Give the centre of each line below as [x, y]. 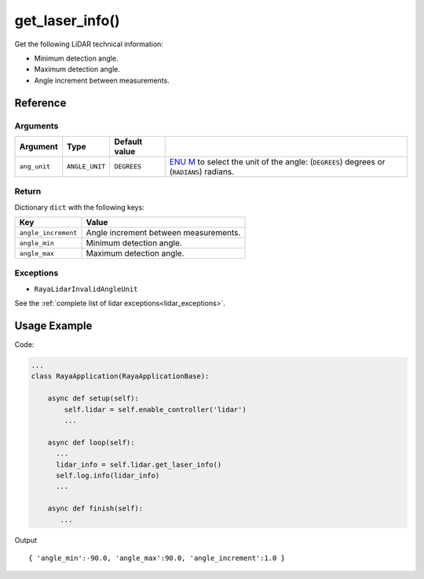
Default [128, 142]
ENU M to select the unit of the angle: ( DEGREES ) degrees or [277, 161]
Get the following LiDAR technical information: [89, 44]
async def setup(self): [93, 398]
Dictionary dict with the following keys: [79, 207]
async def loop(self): [91, 442]
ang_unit [35, 166]
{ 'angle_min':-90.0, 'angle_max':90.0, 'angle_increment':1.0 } [157, 558]
